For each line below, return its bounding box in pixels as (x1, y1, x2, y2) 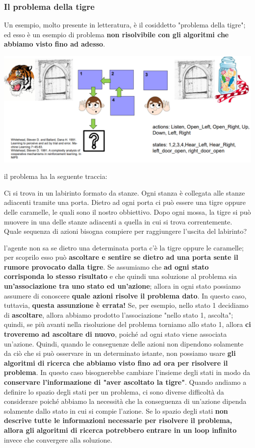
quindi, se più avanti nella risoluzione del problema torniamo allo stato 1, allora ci (4, 319, 251, 329)
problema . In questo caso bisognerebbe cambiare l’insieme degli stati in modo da (4, 367, 251, 377)
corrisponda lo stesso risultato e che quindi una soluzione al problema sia (4, 271, 237, 281)
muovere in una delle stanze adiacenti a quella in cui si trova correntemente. (4, 216, 232, 226)
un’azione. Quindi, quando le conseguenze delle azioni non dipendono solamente (4, 338, 244, 348)
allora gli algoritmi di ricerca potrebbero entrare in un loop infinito (4, 424, 237, 435)
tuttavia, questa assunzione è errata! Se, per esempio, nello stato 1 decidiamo (4, 300, 249, 310)
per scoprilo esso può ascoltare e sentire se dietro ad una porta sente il (4, 252, 238, 262)
